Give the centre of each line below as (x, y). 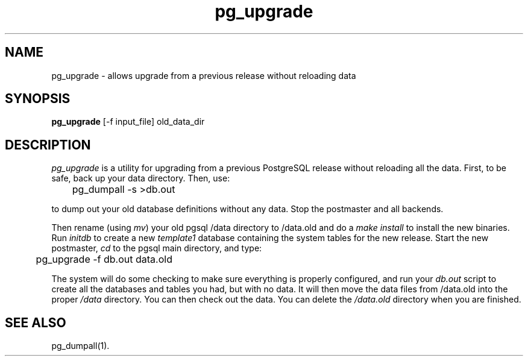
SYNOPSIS (38, 99)
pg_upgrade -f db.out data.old (104, 259)
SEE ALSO (36, 322)
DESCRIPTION (48, 145)
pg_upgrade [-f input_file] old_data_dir (128, 122)
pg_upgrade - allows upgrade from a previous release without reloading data (204, 75)
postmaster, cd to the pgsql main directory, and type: (157, 248)
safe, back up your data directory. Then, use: (141, 178)
